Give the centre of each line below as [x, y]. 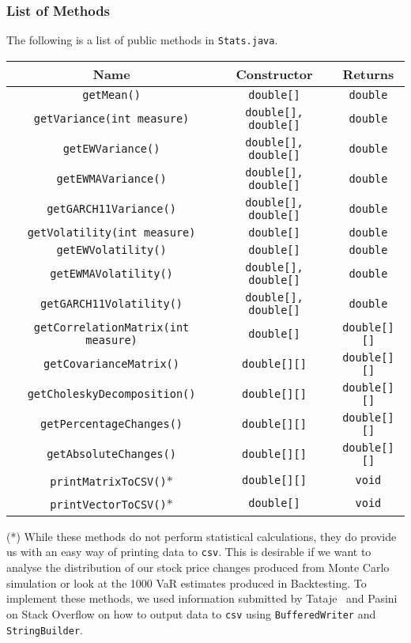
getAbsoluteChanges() [111, 454]
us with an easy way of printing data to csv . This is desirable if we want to [189, 552]
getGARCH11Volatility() [112, 303]
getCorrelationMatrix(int [111, 327]
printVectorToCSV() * [111, 503]
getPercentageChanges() [112, 424]
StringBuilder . [45, 629]
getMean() [111, 95]
